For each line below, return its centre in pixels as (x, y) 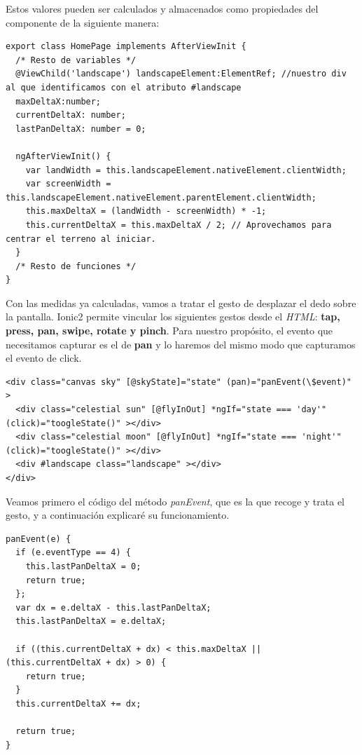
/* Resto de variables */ (76, 60)
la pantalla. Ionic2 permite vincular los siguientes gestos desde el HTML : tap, (173, 317)
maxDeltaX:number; (58, 101)
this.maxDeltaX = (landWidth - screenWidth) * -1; (146, 211)
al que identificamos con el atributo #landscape (124, 87)
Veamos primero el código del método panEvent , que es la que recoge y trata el (175, 501)
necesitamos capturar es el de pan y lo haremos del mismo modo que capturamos (181, 344)
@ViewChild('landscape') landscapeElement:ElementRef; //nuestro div (181, 74)
